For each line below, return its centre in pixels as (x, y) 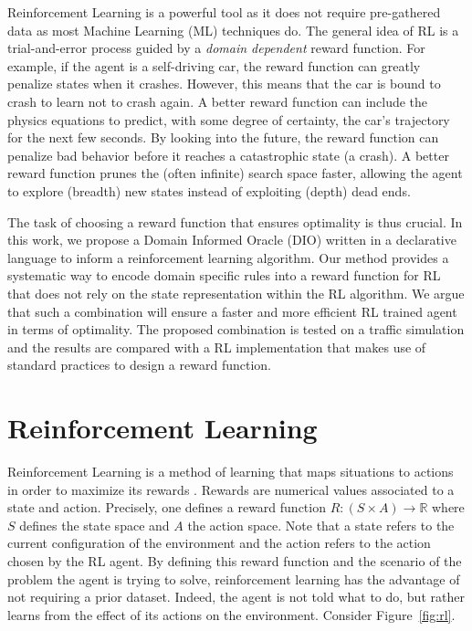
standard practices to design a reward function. (139, 365)
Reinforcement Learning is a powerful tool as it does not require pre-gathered (224, 12)
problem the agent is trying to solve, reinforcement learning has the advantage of (234, 578)
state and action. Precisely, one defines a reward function (167, 507)
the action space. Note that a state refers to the (321, 525)
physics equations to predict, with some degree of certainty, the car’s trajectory (229, 119)
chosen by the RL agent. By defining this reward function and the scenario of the (235, 560)
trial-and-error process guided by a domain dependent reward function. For (216, 48)
